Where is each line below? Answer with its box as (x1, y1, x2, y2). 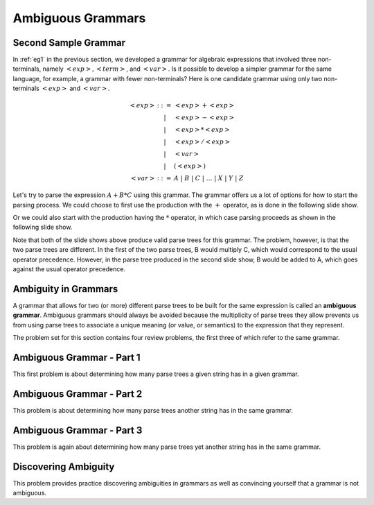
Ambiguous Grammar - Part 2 (12, 388, 143, 400)
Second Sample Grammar (12, 37, 126, 49)
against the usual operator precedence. (12, 264, 126, 273)
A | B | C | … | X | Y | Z (173, 174, 244, 182)
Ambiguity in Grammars (12, 283, 118, 295)
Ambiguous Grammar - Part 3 (12, 424, 143, 436)
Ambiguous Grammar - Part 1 (12, 351, 141, 363)
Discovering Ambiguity (12, 461, 115, 472)
